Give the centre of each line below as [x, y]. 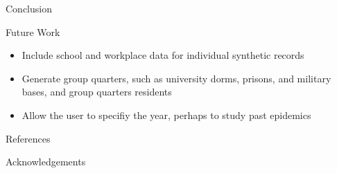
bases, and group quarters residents [97, 92]
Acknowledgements [46, 162]
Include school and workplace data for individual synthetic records [163, 55]
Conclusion [29, 8]
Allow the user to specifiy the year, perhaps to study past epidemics [166, 115]
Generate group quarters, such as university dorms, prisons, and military [176, 78]
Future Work [33, 31]
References [28, 138]
